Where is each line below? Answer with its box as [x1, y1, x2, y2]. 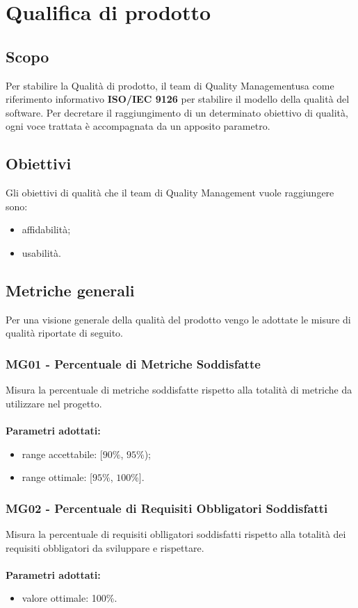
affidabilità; [22, 222, 71, 237]
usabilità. [22, 245, 61, 260]
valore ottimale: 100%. [22, 591, 117, 605]
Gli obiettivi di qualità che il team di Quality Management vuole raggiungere [6, 185, 334, 200]
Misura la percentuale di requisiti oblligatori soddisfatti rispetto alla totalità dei [6, 526, 346, 541]
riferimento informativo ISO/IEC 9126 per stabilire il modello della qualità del [6, 92, 350, 106]
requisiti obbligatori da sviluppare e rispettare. [6, 540, 204, 555]
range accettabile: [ [22, 446, 103, 461]
